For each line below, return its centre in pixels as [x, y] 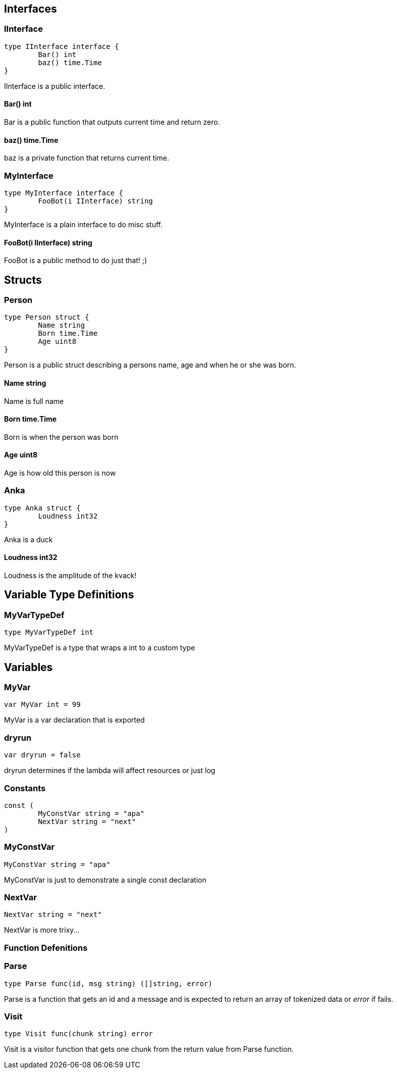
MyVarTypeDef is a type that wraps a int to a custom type [100, 648]
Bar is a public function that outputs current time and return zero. [112, 122]
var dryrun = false [42, 755]
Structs [23, 280]
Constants [25, 788]
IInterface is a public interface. [55, 86]
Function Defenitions [46, 948]
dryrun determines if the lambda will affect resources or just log [110, 771]
